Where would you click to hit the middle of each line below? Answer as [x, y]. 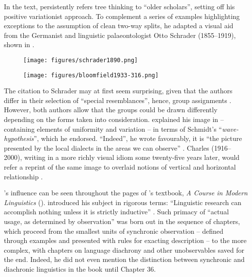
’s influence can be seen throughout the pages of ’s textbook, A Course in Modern [126, 193]
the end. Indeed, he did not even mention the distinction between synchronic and [124, 259]
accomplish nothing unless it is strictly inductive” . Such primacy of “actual [117, 212]
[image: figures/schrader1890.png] [81, 60]
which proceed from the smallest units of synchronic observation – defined [114, 231]
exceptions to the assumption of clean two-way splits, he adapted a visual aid [119, 26]
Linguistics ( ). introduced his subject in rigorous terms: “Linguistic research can [123, 202]
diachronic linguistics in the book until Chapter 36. [80, 268]
